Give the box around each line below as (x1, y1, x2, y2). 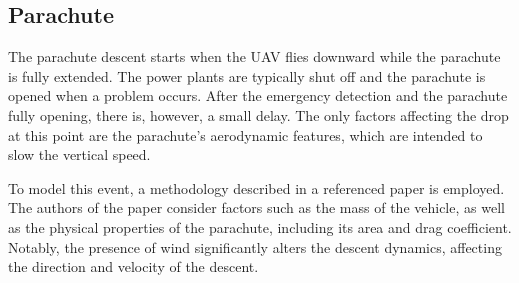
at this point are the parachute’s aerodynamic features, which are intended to (8, 124, 483, 145)
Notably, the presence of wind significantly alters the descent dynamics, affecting (8, 236, 502, 257)
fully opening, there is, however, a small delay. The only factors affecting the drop (8, 104, 509, 125)
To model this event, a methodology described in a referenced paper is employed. (8, 177, 505, 198)
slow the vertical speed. (8, 144, 151, 165)
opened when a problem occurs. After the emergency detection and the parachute (8, 85, 508, 106)
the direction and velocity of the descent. (8, 256, 259, 277)
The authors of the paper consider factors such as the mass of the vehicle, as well (8, 197, 505, 218)
